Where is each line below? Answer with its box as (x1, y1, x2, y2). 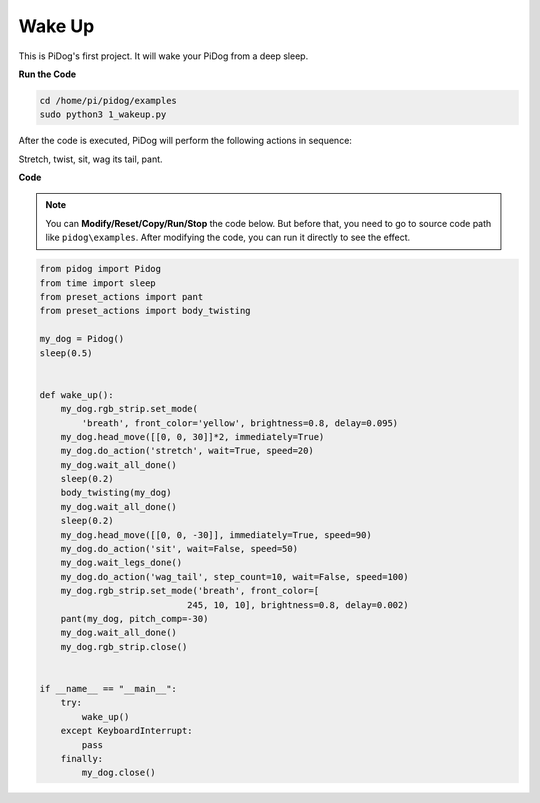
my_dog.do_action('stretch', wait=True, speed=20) (60, 445, 314, 457)
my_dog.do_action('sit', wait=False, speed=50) (60, 543, 299, 555)
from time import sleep (39, 277, 157, 289)
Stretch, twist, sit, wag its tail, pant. (18, 153, 164, 165)
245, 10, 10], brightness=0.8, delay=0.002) (186, 599, 409, 610)
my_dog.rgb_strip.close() (60, 641, 188, 652)
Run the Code (18, 68, 77, 80)
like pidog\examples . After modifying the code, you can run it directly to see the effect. (45, 231, 411, 244)
